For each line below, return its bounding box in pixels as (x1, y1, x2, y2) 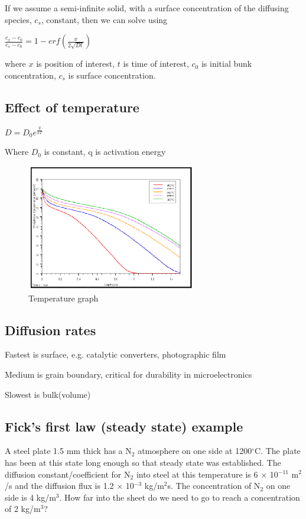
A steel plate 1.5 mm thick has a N (5, 445, 132, 457)
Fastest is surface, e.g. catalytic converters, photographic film (5, 348, 226, 361)
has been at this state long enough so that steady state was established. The (5, 456, 281, 468)
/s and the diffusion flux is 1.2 (5, 479, 114, 492)
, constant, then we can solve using (41, 13, 168, 25)
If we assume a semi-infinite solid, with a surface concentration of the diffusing (5, 2, 289, 14)
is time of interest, (123, 57, 189, 70)
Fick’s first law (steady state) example (5, 417, 243, 435)
